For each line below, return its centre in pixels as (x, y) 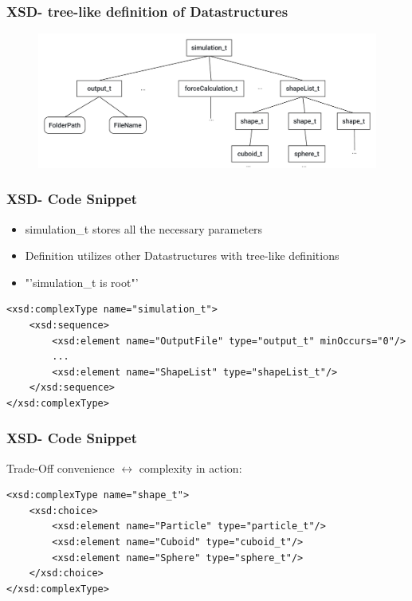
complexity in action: (190, 467)
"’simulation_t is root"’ (82, 282)
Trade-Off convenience (61, 467)
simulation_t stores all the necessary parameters (144, 228)
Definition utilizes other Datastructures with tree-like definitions (182, 255)
